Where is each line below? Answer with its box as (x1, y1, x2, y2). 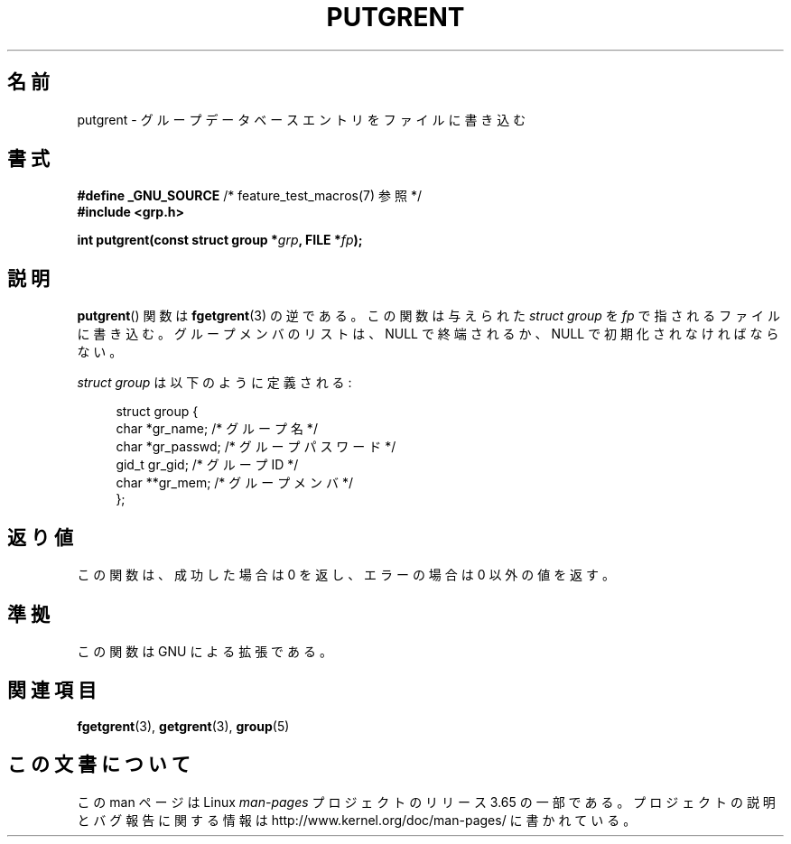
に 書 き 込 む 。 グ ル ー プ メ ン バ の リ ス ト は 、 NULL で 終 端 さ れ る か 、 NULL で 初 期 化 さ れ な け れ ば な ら (77, 326, 779, 342)
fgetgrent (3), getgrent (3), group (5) (77, 718, 290, 734)
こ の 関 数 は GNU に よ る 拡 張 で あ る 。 (77, 643, 332, 659)
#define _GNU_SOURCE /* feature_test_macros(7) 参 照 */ (77, 188, 422, 204)
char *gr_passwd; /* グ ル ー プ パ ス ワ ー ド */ (116, 439, 396, 455)
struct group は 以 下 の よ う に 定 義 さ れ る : (77, 375, 352, 391)
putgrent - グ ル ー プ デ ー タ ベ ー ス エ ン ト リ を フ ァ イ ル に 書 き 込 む (77, 111, 526, 127)
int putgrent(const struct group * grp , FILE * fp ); (77, 232, 363, 248)
